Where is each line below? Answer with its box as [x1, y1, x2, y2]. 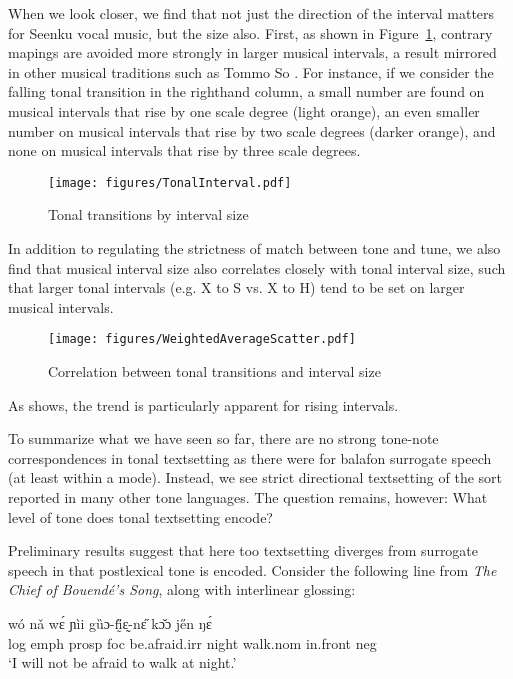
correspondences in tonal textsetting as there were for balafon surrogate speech [8, 447, 492, 468]
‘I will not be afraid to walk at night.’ [8, 652, 237, 673]
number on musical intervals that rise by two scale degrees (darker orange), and [8, 120, 496, 141]
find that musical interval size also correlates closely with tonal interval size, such [8, 257, 506, 278]
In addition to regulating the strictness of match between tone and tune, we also [8, 238, 501, 258]
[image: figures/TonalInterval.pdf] [48, 175, 292, 190]
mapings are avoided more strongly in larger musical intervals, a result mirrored [8, 42, 497, 63]
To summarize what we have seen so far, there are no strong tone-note [8, 428, 439, 449]
